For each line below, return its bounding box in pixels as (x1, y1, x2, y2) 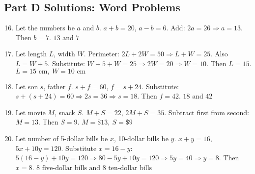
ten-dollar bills (108, 164, 152, 172)
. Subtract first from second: (164, 107, 249, 117)
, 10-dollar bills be (113, 133, 169, 143)
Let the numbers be (15, 23, 75, 33)
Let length (15, 49, 47, 59)
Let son (15, 81, 38, 91)
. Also (210, 49, 228, 59)
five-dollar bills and (42, 164, 101, 172)
